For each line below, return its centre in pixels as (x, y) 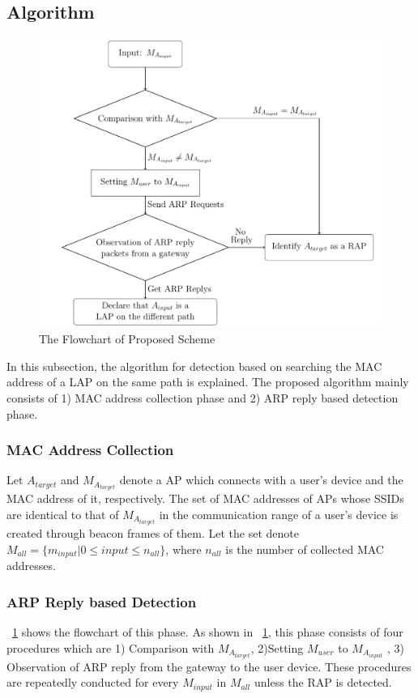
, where (183, 549)
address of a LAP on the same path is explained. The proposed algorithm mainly (208, 382)
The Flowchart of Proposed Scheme (127, 339)
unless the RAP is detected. (323, 682)
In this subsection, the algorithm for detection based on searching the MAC (194, 366)
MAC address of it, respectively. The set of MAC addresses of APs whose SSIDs (205, 498)
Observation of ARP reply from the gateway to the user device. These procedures (209, 666)
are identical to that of (63, 514)
